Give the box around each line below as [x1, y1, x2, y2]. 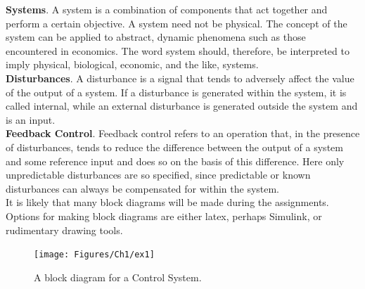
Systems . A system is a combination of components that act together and [6, 2, 328, 16]
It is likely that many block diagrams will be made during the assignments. [6, 195, 329, 210]
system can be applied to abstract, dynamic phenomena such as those [6, 30, 306, 44]
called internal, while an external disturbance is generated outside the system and [6, 98, 358, 113]
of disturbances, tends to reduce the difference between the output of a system [6, 139, 343, 154]
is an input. [6, 112, 56, 127]
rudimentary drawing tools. [6, 222, 123, 237]
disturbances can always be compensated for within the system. [6, 181, 280, 195]
